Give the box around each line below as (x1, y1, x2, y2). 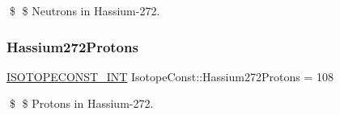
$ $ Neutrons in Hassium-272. (9, 2, 160, 18)
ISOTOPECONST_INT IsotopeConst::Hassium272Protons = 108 (6, 68, 334, 84)
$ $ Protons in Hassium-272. (9, 95, 154, 112)
